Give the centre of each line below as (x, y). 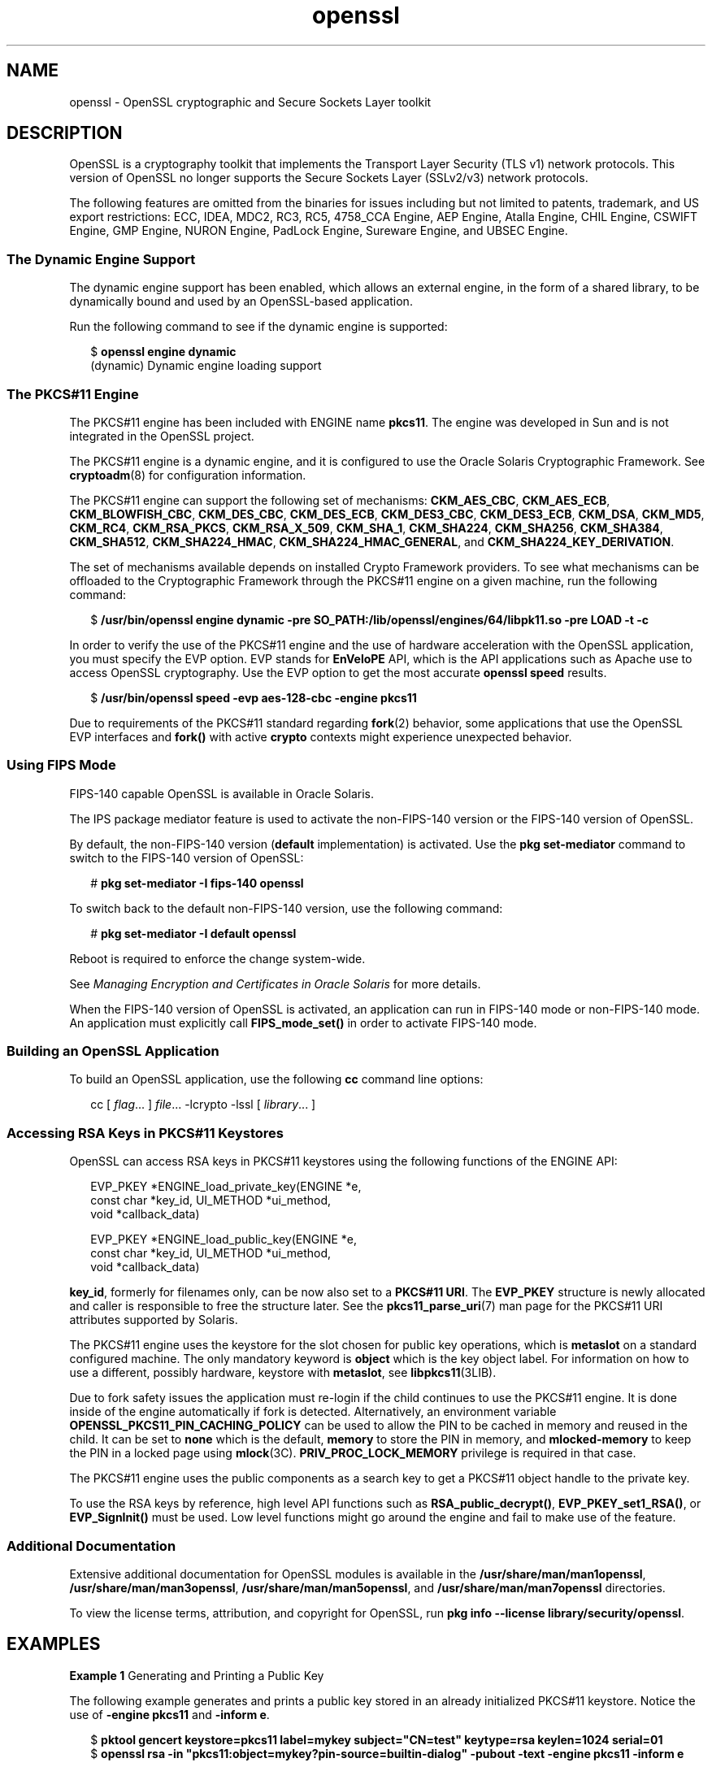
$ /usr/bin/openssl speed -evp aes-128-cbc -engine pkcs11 (254, 697)
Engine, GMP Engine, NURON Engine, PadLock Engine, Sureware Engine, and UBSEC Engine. (319, 231)
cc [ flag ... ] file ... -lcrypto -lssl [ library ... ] (203, 1105)
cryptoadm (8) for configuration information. (188, 475)
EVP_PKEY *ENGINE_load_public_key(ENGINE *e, (224, 1240)
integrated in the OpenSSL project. (162, 436)
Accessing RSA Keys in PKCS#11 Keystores (145, 1133)
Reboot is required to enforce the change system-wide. (217, 958)
